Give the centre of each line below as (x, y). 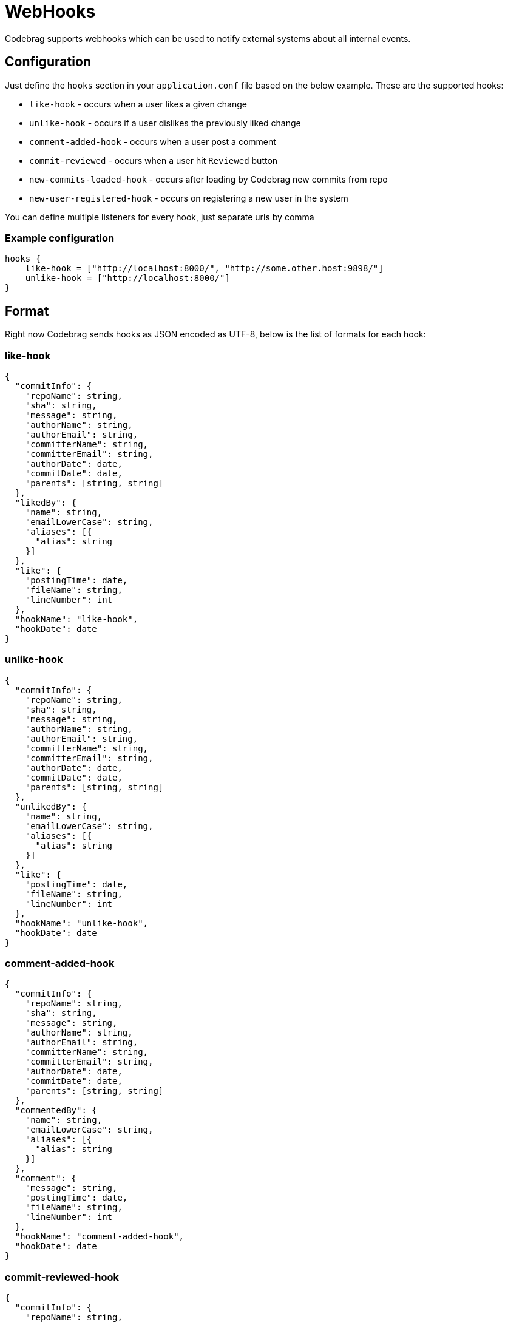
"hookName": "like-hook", (76, 619)
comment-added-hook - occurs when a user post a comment (153, 141)
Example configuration (60, 238)
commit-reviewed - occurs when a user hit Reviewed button (154, 160)
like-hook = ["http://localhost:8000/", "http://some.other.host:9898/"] (204, 269)
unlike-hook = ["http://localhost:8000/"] (127, 278)
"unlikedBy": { (51, 806)
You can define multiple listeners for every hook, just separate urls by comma (160, 217)
